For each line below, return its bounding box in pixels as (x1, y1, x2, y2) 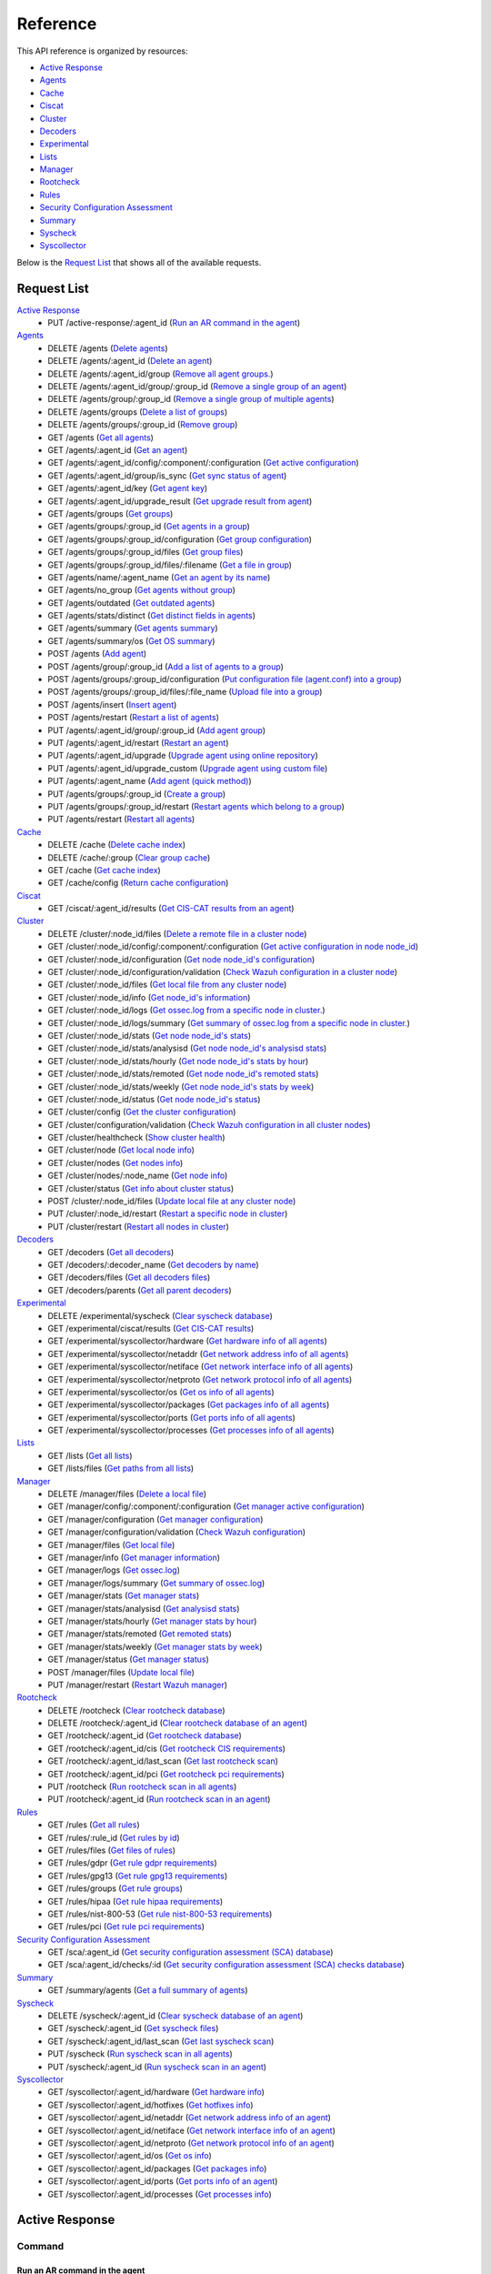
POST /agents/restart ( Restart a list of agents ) (47, 712, 220, 723)
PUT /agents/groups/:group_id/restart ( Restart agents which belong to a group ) (47, 800, 345, 811)
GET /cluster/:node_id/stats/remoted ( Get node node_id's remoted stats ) (47, 1069, 319, 1080)
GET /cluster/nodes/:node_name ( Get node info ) (47, 1170, 228, 1182)
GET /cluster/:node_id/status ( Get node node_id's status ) (47, 1093, 261, 1104)
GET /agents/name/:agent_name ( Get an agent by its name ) (47, 571, 271, 582)
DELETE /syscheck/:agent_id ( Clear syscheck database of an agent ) (47, 2010, 304, 2021)
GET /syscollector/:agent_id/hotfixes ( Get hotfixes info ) (47, 2099, 254, 2110)
